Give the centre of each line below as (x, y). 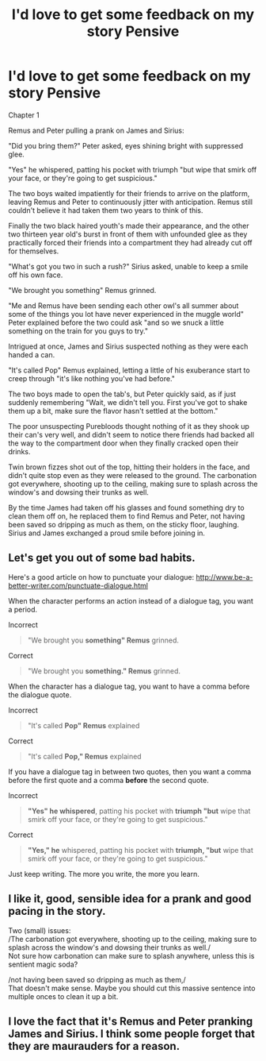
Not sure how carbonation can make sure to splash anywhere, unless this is (131, 955)
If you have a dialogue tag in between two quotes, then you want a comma (130, 771)
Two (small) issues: (40, 930)
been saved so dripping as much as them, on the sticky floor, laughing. (124, 524)
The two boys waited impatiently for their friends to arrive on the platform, (129, 193)
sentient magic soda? (43, 964)
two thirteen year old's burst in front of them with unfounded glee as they (128, 234)
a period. (23, 609)
